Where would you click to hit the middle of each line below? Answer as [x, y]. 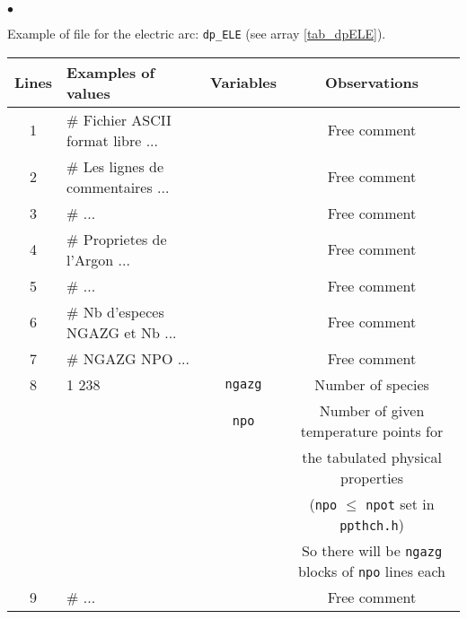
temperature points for [372, 431]
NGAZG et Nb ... [122, 332]
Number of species [372, 384]
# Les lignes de [115, 166]
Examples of [111, 72]
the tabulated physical [372, 457]
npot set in [400, 503]
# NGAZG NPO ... [128, 358]
